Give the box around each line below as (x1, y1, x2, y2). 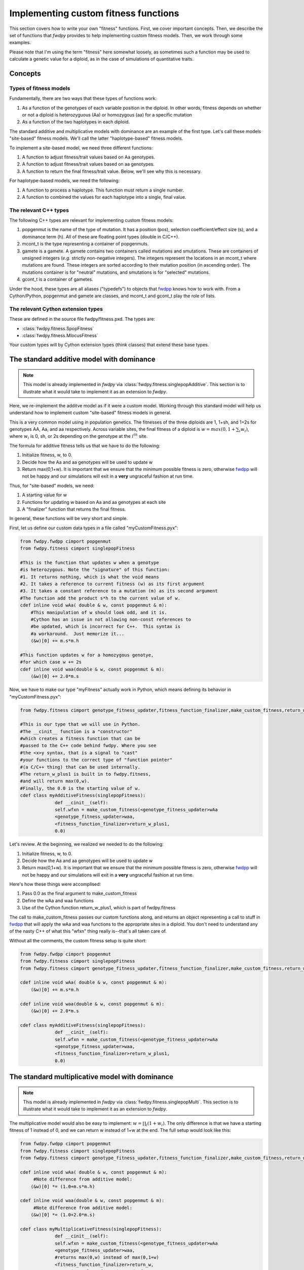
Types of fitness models (9, 84, 70, 91)
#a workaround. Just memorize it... (30, 630, 125, 637)
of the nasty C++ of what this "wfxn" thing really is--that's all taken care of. (9, 928, 167, 934)
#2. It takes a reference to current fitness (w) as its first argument (20, 581, 205, 587)
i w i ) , (239, 426, 249, 433)
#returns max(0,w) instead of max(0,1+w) (55, 1255, 159, 1260)
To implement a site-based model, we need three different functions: (9, 145, 153, 151)
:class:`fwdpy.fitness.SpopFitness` (22, 325, 94, 331)
